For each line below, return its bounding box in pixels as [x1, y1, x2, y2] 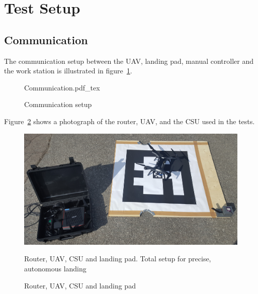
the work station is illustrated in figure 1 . [4, 65, 132, 76]
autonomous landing [24, 263, 87, 274]
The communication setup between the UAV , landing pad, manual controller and [4, 55, 254, 66]
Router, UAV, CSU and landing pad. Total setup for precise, [24, 253, 211, 264]
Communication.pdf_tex [24, 82, 100, 92]
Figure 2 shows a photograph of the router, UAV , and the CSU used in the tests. [4, 116, 255, 126]
